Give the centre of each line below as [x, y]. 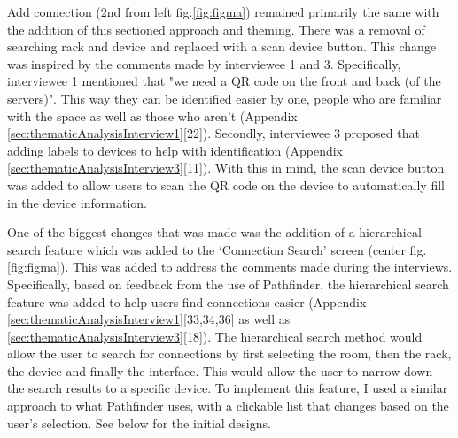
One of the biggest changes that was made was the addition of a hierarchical [214, 232]
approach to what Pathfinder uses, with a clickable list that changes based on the [228, 406]
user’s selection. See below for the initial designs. [139, 423]
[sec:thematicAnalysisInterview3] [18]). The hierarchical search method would [215, 336]
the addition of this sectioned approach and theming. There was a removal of [216, 29]
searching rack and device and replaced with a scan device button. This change [222, 46]
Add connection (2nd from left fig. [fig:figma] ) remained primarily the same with [223, 12]
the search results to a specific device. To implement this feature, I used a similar [228, 388]
